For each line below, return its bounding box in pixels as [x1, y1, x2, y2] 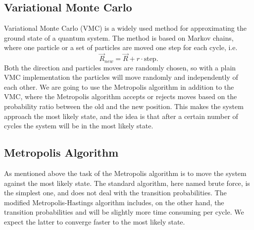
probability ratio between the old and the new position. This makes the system [4, 101, 244, 112]
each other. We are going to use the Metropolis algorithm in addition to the [4, 81, 234, 92]
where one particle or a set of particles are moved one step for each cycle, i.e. [4, 42, 238, 53]
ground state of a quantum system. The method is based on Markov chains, [4, 32, 234, 43]
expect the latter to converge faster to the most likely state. [4, 216, 185, 227]
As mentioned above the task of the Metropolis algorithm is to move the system [4, 168, 247, 178]
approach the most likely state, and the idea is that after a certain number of [4, 111, 238, 121]
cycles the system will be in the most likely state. [4, 120, 153, 131]
